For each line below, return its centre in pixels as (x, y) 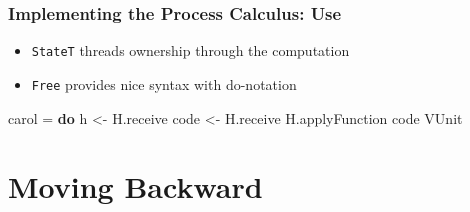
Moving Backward (135, 186)
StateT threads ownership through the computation (190, 50)
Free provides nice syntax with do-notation (164, 83)
